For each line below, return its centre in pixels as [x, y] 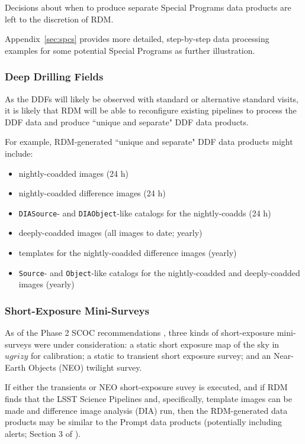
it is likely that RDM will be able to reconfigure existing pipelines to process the [151, 110]
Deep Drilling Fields [54, 77]
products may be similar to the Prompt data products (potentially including [144, 422]
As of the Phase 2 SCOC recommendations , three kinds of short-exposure [140, 333]
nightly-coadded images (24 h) [73, 173]
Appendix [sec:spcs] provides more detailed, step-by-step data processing [137, 39]
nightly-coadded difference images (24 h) [92, 193]
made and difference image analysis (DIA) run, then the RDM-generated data [146, 410]
